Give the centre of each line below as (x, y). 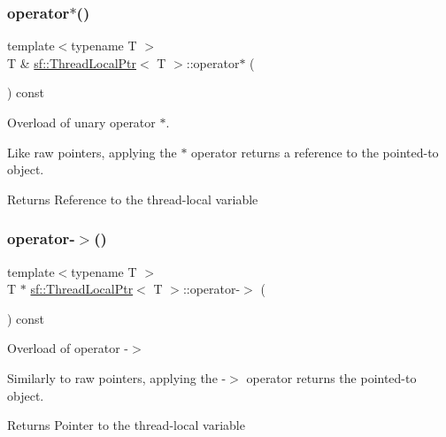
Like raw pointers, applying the (92, 152)
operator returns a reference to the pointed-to (315, 152)
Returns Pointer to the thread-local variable (126, 425)
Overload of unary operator (81, 122)
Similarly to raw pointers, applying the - (117, 377)
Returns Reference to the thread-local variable (133, 199)
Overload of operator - (68, 348)
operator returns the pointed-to (331, 377)
